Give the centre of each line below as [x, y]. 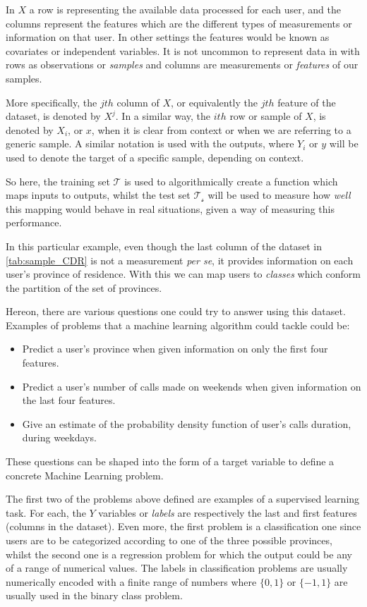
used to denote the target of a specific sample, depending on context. [155, 157]
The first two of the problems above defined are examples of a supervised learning [183, 499]
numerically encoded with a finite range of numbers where [131, 581]
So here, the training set [58, 181]
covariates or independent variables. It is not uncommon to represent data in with [183, 50]
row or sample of [266, 116]
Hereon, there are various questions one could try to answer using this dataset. [176, 311]
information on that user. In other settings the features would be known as [168, 37]
